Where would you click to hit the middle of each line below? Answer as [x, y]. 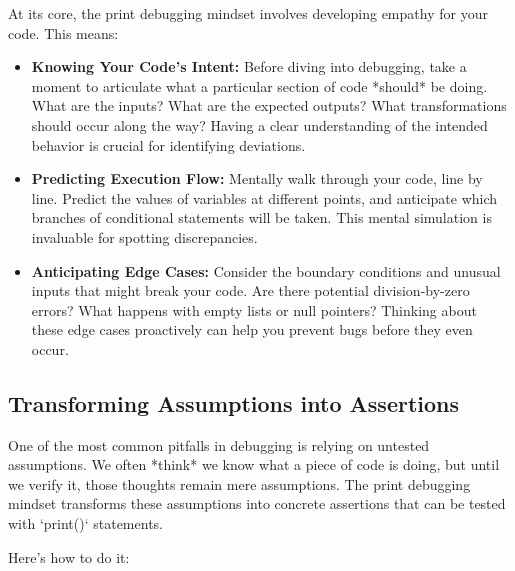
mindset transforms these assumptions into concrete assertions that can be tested [257, 503]
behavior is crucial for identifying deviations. [168, 144]
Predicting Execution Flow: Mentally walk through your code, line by [257, 178]
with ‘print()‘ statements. [85, 523]
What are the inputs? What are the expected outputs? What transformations [269, 105]
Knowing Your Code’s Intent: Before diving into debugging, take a [249, 66]
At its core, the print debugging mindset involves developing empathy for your [248, 13]
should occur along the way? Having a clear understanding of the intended [259, 124]
